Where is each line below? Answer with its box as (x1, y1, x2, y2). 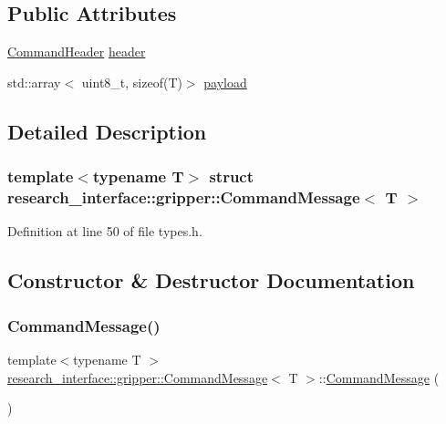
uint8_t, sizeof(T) (81, 72, 182, 91)
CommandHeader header (7, 42, 146, 61)
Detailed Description (7, 117, 207, 145)
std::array (7, 72, 61, 91)
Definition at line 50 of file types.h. (7, 222, 202, 241)
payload (203, 72, 247, 91)
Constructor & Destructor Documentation (7, 266, 415, 295)
